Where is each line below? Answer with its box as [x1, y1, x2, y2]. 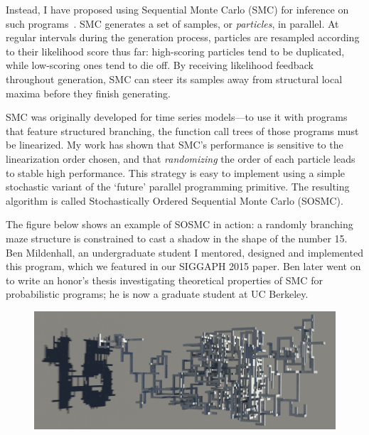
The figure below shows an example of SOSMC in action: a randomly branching [6, 217, 353, 232]
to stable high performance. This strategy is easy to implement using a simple [6, 165, 346, 180]
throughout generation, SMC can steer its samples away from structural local [6, 71, 343, 86]
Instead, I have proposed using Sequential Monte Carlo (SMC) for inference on [6, 2, 349, 16]
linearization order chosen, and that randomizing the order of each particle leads [6, 151, 355, 166]
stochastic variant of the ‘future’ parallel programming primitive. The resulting [6, 179, 350, 194]
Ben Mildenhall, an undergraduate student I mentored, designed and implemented [6, 245, 363, 259]
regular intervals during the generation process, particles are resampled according [6, 30, 360, 45]
